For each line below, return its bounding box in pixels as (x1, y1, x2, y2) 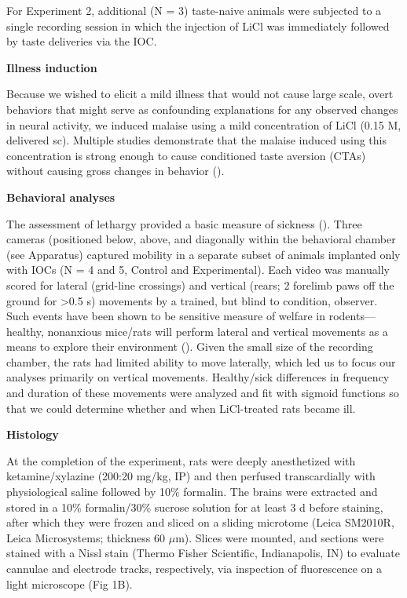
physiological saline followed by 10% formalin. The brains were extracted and (6, 483, 378, 500)
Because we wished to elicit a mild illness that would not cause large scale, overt (6, 86, 394, 102)
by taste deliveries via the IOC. (6, 33, 157, 49)
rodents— (328, 308, 376, 324)
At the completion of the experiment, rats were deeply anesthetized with (6, 452, 356, 469)
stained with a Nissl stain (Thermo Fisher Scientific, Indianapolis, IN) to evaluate (6, 545, 400, 561)
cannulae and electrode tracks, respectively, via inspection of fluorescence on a (6, 560, 382, 576)
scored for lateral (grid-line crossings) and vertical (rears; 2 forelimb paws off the (6, 276, 394, 293)
